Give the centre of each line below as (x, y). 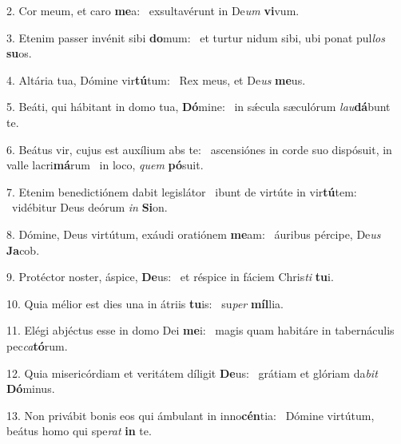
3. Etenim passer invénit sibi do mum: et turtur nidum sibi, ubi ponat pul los (196, 37)
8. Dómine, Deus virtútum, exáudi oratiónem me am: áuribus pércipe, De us (194, 234)
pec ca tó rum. (37, 345)
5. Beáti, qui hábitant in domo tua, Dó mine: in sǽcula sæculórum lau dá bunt (199, 107)
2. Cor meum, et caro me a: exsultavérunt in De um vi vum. (153, 10)
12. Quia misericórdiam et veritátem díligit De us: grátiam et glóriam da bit (192, 373)
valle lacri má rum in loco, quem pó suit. (105, 165)
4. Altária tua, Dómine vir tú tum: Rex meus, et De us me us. (156, 79)
